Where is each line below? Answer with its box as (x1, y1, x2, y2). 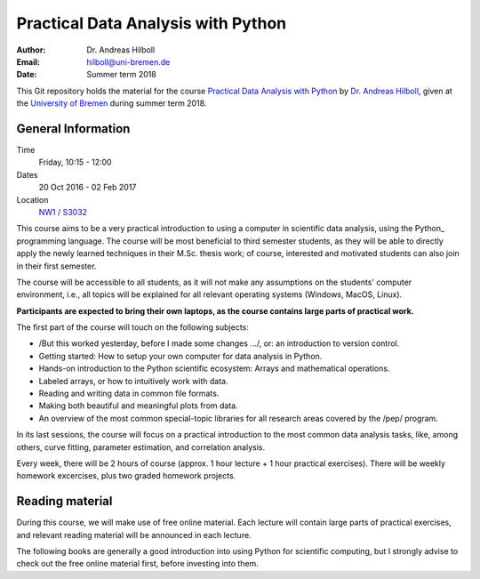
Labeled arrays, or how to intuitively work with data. (38, 375, 228, 386)
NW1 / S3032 (38, 206, 88, 217)
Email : (16, 56, 40, 67)
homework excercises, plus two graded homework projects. (16, 470, 236, 481)
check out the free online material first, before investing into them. (16, 559, 260, 569)
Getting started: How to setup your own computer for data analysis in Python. (38, 350, 323, 361)
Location (16, 194, 49, 205)
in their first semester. (16, 261, 97, 271)
